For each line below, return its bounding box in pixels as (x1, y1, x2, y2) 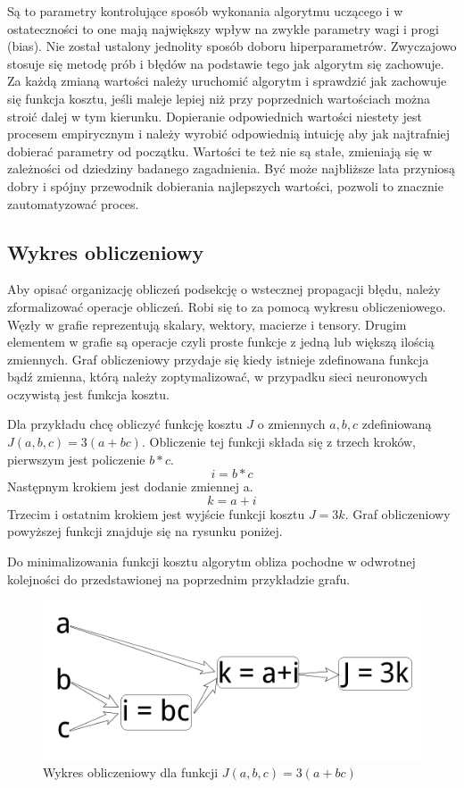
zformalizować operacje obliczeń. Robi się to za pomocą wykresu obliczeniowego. (7, 297, 446, 315)
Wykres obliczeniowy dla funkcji (43, 763, 219, 782)
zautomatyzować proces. (7, 194, 139, 213)
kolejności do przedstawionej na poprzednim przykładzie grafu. (7, 569, 351, 588)
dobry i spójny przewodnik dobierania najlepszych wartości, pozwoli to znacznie (7, 176, 443, 195)
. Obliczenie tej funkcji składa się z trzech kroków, (141, 432, 417, 451)
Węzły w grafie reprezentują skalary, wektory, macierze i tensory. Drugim (7, 314, 407, 333)
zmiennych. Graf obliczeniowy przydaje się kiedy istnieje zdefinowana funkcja (7, 349, 429, 368)
